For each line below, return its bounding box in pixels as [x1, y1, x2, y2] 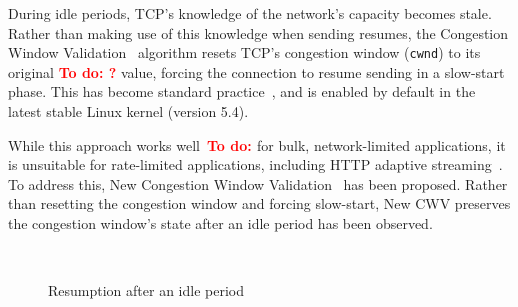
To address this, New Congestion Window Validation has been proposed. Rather [8, 173, 508, 194]
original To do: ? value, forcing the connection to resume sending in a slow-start [8, 61, 505, 82]
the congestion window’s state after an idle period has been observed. [8, 213, 433, 233]
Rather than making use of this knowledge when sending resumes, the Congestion [8, 22, 509, 43]
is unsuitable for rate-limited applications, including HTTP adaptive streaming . [8, 154, 503, 175]
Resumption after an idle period [48, 280, 244, 301]
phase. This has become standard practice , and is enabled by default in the [8, 81, 476, 102]
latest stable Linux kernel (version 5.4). [8, 101, 249, 122]
